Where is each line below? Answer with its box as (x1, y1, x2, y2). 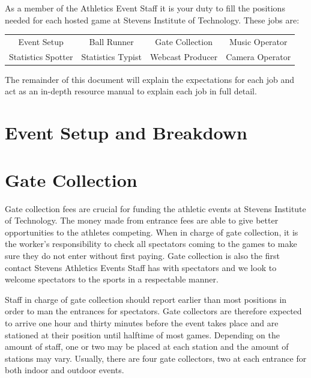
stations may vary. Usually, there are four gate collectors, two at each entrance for (5, 352, 307, 364)
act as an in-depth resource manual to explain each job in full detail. (5, 85, 257, 97)
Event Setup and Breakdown (5, 120, 247, 145)
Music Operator (229, 35, 288, 47)
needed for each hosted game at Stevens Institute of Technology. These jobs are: (5, 13, 300, 26)
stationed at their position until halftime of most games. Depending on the (5, 328, 280, 341)
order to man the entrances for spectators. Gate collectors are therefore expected (5, 305, 302, 317)
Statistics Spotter (9, 50, 73, 62)
